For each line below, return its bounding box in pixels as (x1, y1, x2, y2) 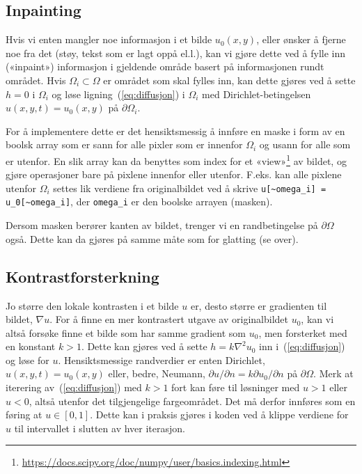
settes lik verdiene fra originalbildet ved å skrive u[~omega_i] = (53, 180, 326, 195)
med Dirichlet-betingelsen (202, 86, 311, 101)
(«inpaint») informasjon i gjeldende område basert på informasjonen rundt (6, 59, 324, 74)
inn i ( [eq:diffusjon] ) (259, 339, 345, 354)
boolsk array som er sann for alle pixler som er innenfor (6, 137, 243, 152)
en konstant (6, 339, 56, 354)
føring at (6, 407, 42, 422)
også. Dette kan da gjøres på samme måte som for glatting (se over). (6, 231, 299, 246)
